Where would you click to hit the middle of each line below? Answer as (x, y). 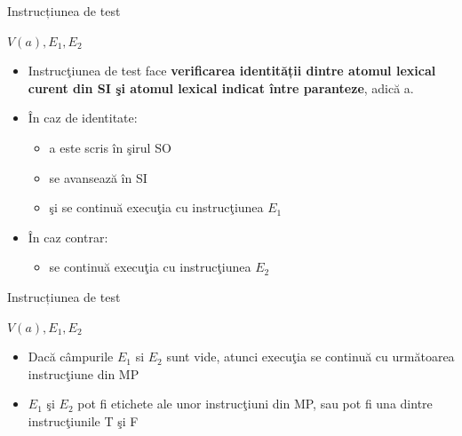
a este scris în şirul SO (110, 147)
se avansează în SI (98, 177)
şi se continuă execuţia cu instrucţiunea (156, 207)
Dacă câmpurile (71, 357)
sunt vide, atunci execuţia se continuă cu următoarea (311, 357)
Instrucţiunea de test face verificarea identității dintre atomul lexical (232, 71)
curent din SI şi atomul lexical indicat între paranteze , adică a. (221, 87)
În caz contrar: (68, 237)
